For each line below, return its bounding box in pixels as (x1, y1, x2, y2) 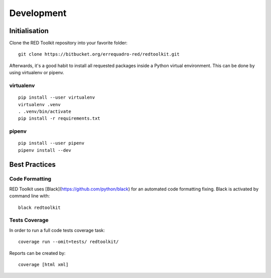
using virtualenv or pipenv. (9, 70, 65, 76)
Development (9, 8, 67, 19)
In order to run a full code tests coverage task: (9, 227, 105, 233)
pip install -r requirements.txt (18, 116, 100, 121)
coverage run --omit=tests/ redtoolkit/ (18, 239, 119, 245)
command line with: (9, 193, 50, 199)
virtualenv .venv (18, 102, 61, 107)
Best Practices (9, 160, 56, 169)
